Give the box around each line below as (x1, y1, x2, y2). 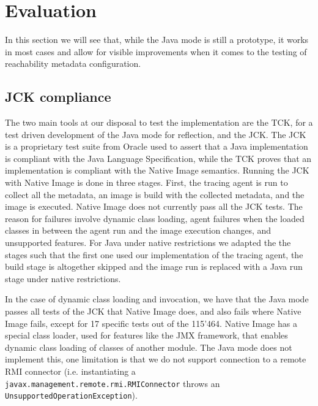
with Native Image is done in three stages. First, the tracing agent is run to (5, 176, 288, 189)
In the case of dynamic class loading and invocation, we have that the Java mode (5, 293, 309, 305)
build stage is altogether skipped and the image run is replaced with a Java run (5, 260, 303, 273)
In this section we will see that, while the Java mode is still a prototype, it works (5, 33, 309, 46)
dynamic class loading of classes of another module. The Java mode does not (5, 340, 292, 353)
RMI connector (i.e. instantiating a (5, 364, 136, 377)
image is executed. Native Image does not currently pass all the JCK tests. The (5, 200, 303, 213)
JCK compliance (5, 87, 111, 106)
